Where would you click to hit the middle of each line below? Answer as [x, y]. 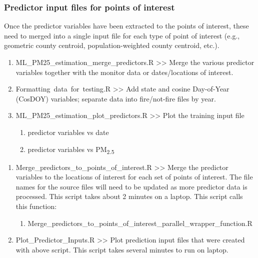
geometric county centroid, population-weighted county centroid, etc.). [112, 45]
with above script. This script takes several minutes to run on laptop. [122, 249]
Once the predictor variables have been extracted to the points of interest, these [126, 26]
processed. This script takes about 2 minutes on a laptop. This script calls [129, 196]
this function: [36, 206]
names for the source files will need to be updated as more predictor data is [131, 186]
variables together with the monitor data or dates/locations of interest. [124, 72]
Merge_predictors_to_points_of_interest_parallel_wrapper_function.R [140, 223]
